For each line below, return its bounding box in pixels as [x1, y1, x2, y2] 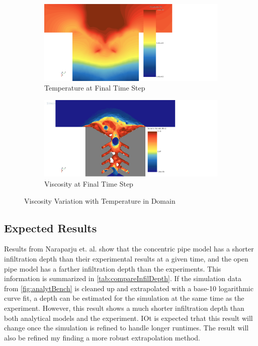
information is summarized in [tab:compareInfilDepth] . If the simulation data [4, 273, 241, 284]
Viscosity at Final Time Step [44, 178, 133, 189]
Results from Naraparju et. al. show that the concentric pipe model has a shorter [4, 243, 254, 254]
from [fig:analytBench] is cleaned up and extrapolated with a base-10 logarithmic [4, 283, 253, 293]
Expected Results [4, 220, 97, 235]
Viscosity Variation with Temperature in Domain [24, 195, 176, 206]
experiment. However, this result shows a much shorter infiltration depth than [4, 302, 244, 313]
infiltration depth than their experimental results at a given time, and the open [4, 253, 248, 264]
